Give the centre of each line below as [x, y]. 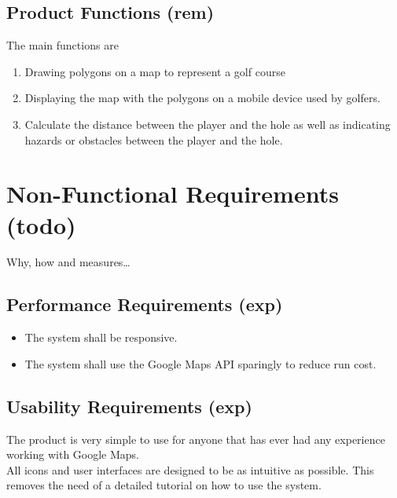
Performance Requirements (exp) [145, 304]
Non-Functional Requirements [173, 194]
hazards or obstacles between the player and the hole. [154, 139]
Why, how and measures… [68, 262]
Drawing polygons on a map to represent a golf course [155, 71]
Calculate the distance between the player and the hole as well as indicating [208, 124]
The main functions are [62, 45]
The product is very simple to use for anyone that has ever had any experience [196, 439]
